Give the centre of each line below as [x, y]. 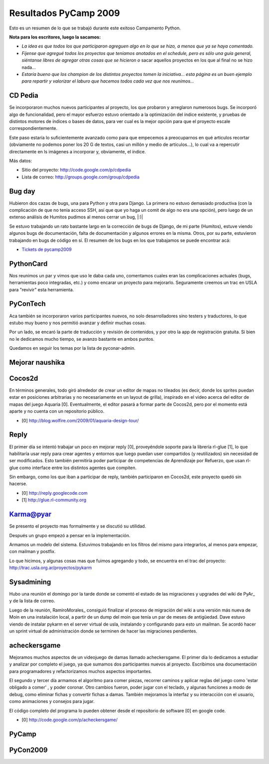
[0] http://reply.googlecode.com [55, 493]
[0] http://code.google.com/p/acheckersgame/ [70, 720]
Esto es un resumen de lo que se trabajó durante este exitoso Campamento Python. [95, 28]
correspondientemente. [33, 128]
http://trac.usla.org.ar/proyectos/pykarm [51, 568]
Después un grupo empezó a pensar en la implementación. [70, 535]
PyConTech [27, 304]
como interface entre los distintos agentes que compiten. [78, 468]
